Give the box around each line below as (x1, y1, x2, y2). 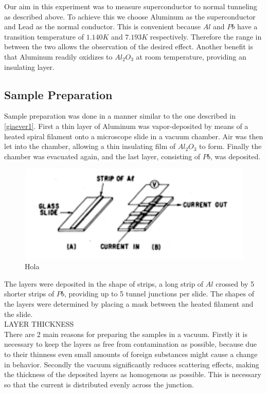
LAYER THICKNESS (4, 319, 74, 329)
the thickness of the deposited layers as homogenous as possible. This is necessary (4, 369, 261, 380)
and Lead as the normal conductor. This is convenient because (4, 21, 201, 32)
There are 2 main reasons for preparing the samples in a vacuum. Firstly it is (4, 328, 248, 339)
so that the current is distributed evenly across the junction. (4, 379, 194, 389)
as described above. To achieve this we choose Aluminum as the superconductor (4, 11, 256, 22)
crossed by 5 (216, 278, 255, 289)
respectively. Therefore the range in (150, 31, 262, 42)
